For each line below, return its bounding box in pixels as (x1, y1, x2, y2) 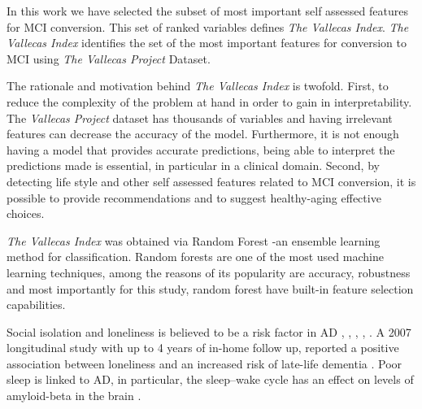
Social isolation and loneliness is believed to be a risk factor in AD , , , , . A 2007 (7, 323, 411, 340)
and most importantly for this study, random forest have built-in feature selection (7, 280, 414, 297)
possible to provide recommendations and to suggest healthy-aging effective (7, 189, 381, 206)
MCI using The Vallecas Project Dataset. (7, 50, 211, 67)
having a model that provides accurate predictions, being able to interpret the (7, 141, 395, 158)
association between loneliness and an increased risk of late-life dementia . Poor (7, 355, 402, 372)
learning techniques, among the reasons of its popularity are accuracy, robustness (7, 263, 411, 281)
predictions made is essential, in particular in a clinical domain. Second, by (7, 157, 380, 174)
